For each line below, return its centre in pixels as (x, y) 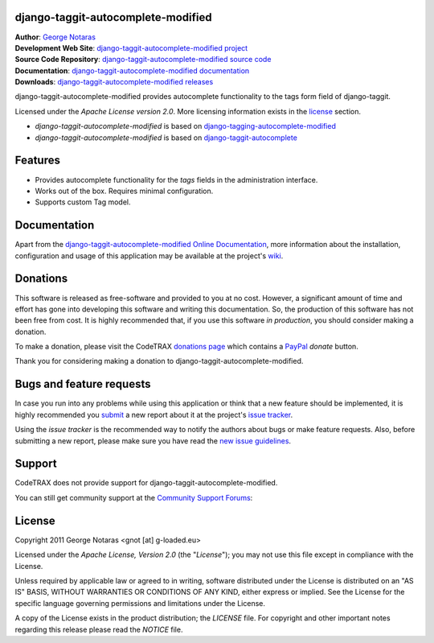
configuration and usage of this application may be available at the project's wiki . (149, 256)
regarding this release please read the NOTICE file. (99, 629)
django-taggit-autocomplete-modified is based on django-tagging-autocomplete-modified (186, 126)
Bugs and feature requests (83, 384)
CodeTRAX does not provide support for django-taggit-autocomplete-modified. (146, 483)
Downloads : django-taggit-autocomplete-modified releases (114, 82)
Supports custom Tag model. (83, 202)
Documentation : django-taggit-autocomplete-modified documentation (132, 70)
